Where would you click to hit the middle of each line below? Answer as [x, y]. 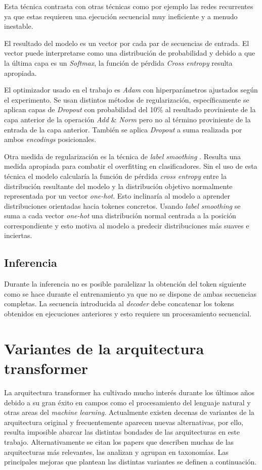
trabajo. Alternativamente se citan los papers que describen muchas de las [119, 441]
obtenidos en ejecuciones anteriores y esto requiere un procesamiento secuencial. [128, 314]
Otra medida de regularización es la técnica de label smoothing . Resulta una [123, 156]
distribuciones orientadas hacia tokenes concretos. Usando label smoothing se [122, 205]
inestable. [19, 26]
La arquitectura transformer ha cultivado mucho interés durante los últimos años [129, 392]
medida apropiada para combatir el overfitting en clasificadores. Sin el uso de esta [131, 166]
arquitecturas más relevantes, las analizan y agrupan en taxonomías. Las [116, 452]
